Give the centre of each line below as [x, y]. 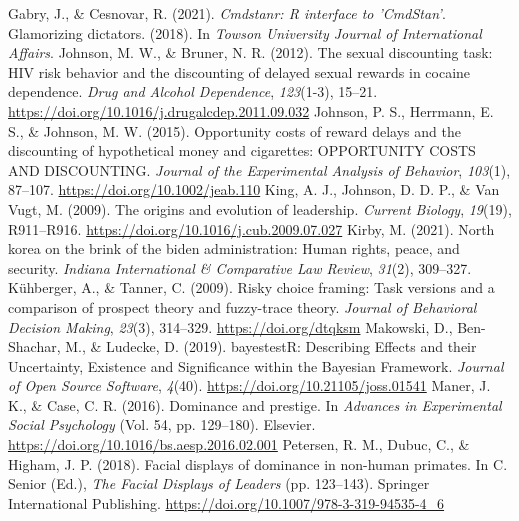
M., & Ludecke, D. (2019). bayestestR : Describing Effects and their [271, 346]
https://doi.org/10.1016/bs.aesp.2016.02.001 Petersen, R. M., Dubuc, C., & [239, 444]
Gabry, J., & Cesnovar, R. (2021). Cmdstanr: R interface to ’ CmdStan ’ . [227, 13]
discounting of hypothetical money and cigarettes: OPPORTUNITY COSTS [242, 150]
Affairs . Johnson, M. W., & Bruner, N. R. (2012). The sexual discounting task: [250, 52]
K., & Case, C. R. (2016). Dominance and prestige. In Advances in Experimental [255, 404]
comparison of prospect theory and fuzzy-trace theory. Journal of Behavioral [242, 306]
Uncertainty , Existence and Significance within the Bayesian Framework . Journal [256, 365]
